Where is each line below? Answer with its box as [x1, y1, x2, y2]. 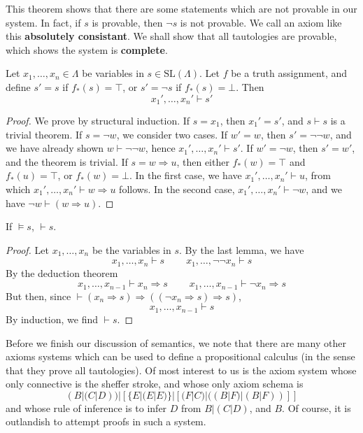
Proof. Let [6, 242, 49, 257]
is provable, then [92, 15, 163, 29]
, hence [145, 141, 176, 155]
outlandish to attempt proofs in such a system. [6, 414, 206, 429]
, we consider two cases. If [116, 127, 228, 141]
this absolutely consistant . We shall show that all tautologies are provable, [6, 29, 337, 43]
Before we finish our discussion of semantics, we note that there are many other [6, 335, 346, 350]
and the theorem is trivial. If [6, 154, 128, 169]
